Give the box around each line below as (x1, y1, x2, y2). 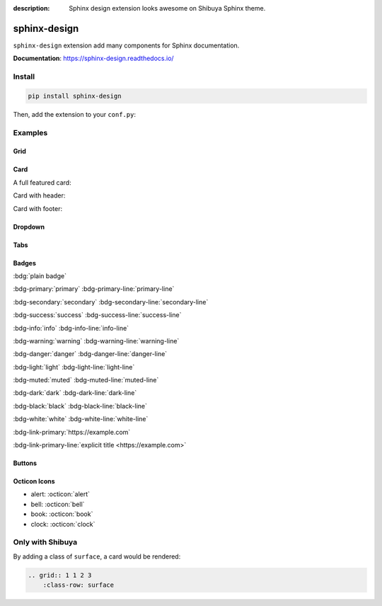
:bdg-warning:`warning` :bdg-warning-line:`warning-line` (13, 336, 180, 345)
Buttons (13, 459, 37, 467)
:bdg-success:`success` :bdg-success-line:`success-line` (13, 311, 182, 319)
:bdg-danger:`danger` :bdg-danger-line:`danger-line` (13, 350, 168, 358)
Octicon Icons (13, 477, 56, 486)
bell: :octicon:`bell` (30, 500, 85, 508)
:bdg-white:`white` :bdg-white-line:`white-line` (13, 415, 149, 423)
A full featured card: (13, 178, 71, 187)
